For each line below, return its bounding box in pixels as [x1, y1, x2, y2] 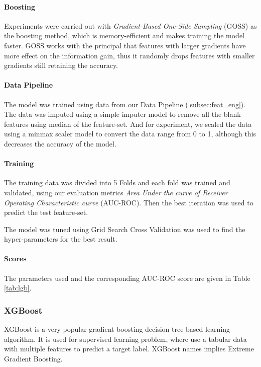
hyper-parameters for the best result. [4, 234, 117, 244]
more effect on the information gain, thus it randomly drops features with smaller [4, 50, 255, 60]
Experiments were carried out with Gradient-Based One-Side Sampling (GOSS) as [4, 20, 257, 31]
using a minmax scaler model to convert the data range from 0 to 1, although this [4, 128, 256, 139]
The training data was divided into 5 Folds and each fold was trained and [4, 177, 230, 188]
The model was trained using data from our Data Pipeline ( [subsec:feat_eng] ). [4, 99, 246, 109]
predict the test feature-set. [4, 207, 88, 217]
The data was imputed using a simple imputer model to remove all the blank [4, 109, 241, 119]
